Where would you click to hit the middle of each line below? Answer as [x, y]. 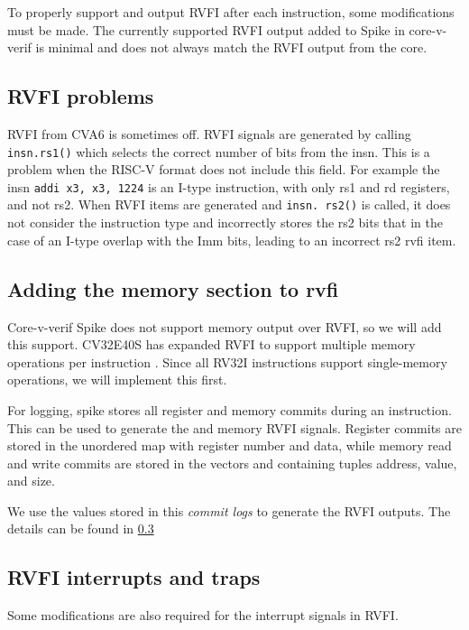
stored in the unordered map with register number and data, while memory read [230, 445]
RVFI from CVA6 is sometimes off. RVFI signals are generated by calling [209, 133]
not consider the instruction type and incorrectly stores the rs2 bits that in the [225, 222]
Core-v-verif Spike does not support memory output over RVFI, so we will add [225, 326]
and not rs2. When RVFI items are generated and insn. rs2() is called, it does [229, 204]
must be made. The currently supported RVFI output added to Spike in [206, 29]
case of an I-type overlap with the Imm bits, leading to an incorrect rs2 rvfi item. [232, 240]
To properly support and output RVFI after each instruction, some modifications [231, 12]
